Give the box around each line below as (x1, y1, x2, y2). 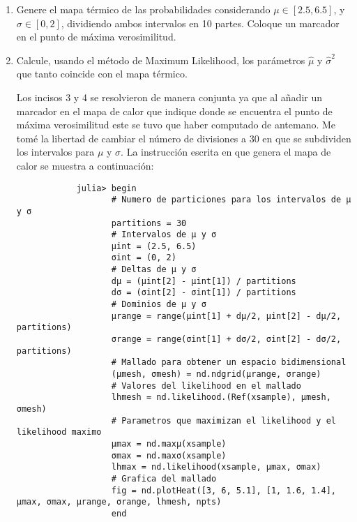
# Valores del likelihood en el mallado (111, 380, 301, 391)
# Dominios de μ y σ (111, 299, 206, 310)
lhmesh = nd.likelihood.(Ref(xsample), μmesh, (111, 392, 331, 403)
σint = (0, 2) (111, 253, 176, 263)
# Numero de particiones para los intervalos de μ (111, 195, 351, 205)
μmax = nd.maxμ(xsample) (111, 438, 227, 449)
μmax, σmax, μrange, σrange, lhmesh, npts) (16, 497, 222, 507)
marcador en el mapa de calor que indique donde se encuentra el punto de (16, 103, 333, 118)
